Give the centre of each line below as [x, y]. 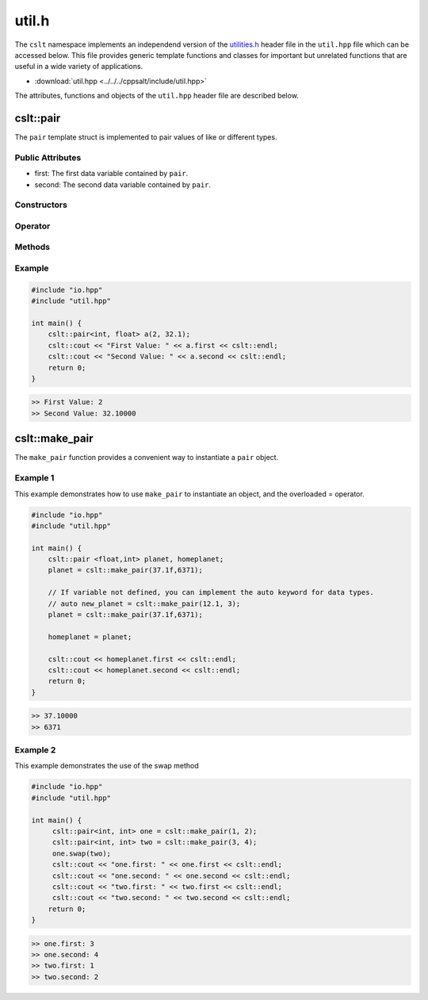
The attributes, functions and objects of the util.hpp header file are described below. [157, 96]
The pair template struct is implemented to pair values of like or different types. [146, 137]
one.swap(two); [81, 853]
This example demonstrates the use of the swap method [107, 766]
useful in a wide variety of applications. [79, 67]
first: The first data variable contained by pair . [111, 174]
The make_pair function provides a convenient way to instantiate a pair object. [147, 458]
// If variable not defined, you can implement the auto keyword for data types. [211, 592]
